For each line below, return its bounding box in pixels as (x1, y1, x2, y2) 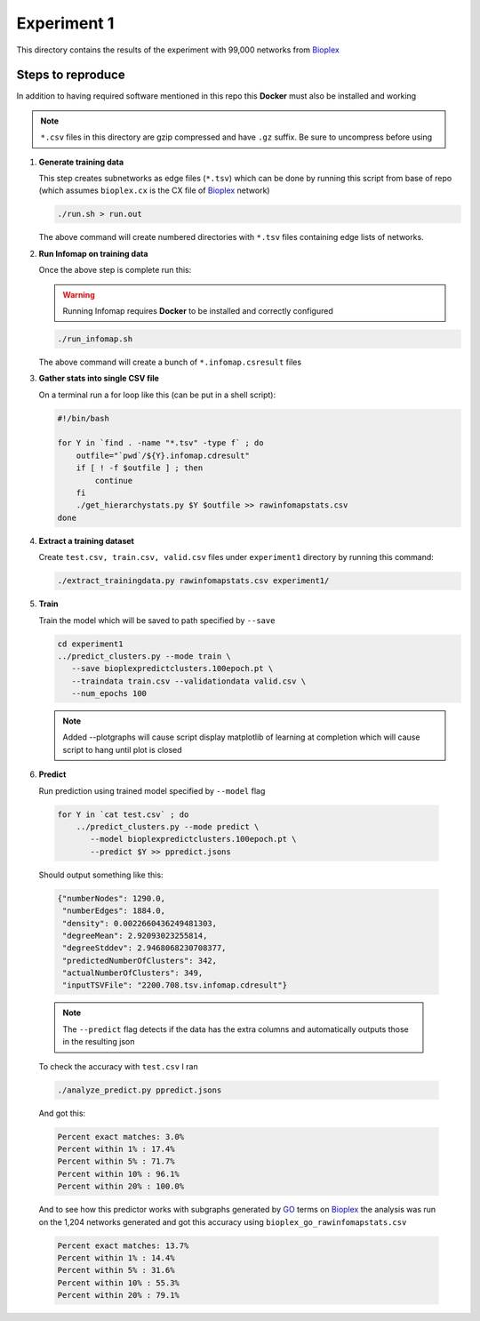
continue (94, 476, 133, 485)
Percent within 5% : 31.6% (57, 1265, 175, 1276)
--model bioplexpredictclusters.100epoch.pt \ (90, 834, 297, 845)
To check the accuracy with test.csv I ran (38, 1061, 199, 1071)
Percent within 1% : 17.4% (57, 1143, 175, 1154)
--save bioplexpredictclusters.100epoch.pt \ (71, 663, 274, 674)
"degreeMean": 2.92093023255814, (62, 930, 208, 941)
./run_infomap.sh (57, 333, 133, 344)
